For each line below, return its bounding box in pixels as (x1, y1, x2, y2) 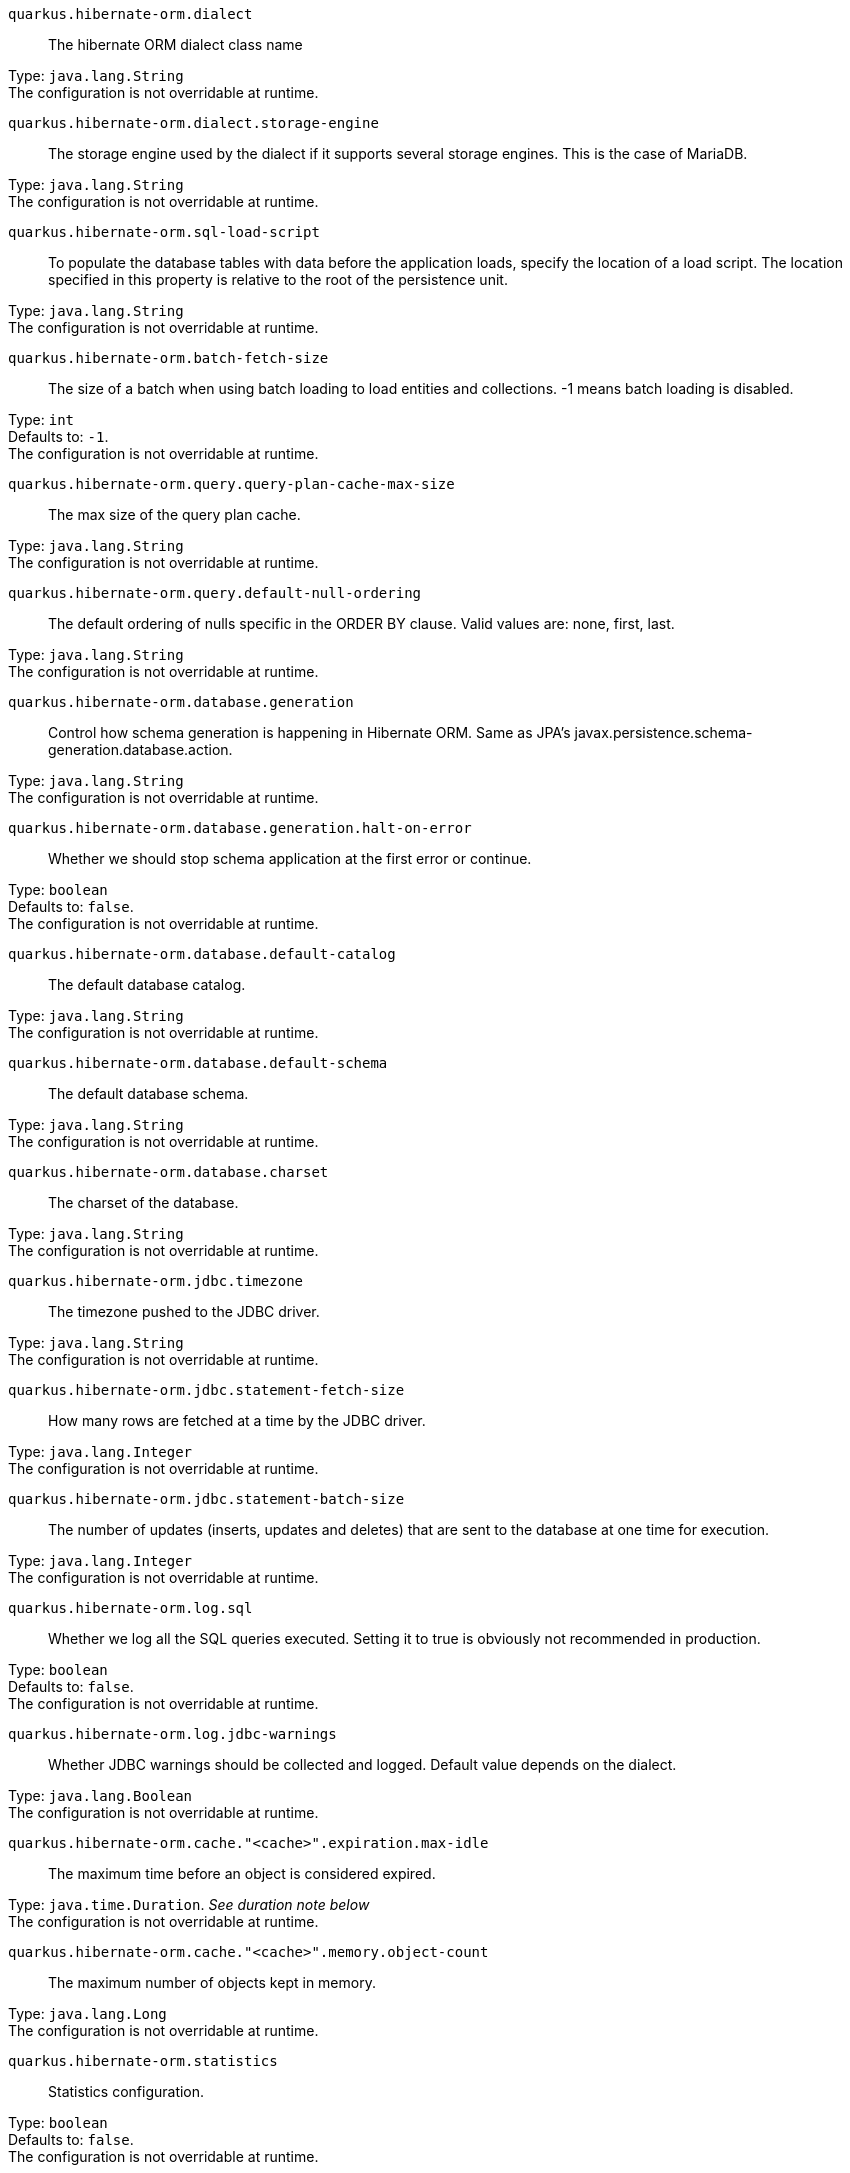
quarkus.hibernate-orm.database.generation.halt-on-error (8, 820, 472, 836)
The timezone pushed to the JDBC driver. (48, 1303, 320, 1320)
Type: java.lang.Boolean (8, 1787, 193, 1804)
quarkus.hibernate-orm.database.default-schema (8, 1055, 388, 1071)
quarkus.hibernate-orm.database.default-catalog (8, 946, 396, 962)
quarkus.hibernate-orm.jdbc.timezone (8, 1273, 304, 1289)
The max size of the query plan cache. (48, 506, 301, 523)
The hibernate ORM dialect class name (48, 36, 303, 53)
